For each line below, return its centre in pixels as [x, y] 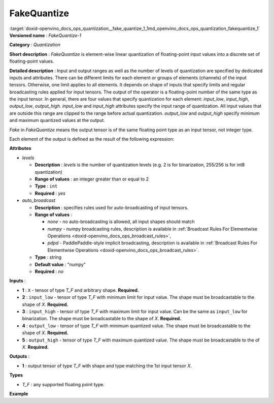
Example [19, 393]
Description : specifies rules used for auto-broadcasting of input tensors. [112, 207]
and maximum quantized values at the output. [57, 120]
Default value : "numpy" [60, 264]
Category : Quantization [35, 45]
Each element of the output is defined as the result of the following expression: [92, 139]
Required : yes [50, 193]
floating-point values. [32, 61]
